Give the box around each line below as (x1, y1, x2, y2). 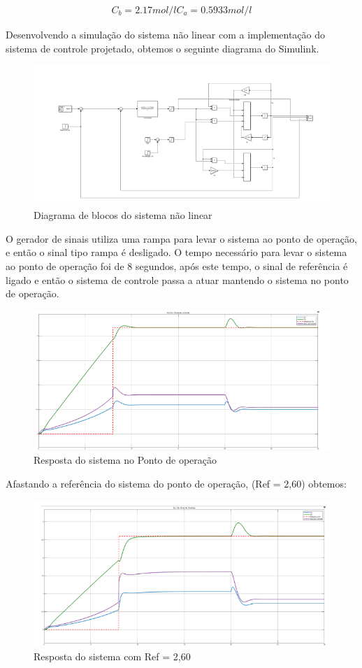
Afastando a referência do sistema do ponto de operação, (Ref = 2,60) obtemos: (6, 476, 347, 490)
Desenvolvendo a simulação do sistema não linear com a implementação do (6, 27, 326, 42)
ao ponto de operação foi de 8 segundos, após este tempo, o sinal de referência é (6, 258, 348, 273)
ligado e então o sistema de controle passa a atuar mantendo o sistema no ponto (6, 272, 349, 287)
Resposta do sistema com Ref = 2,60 (34, 649, 191, 664)
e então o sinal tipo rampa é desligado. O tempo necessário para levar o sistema (6, 245, 347, 260)
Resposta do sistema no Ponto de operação (34, 453, 217, 467)
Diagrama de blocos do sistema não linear (34, 208, 212, 222)
